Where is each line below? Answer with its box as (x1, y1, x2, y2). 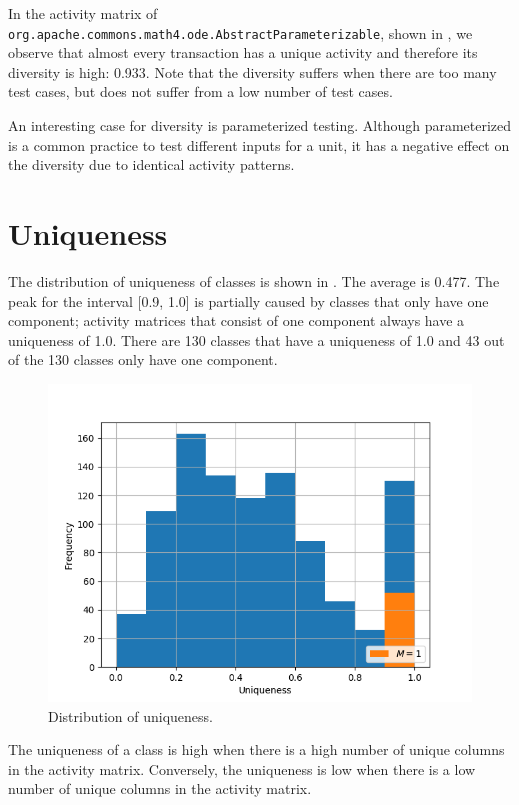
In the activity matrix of (8, 3, 158, 23)
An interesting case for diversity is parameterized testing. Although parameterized (8, 115, 512, 136)
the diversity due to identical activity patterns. (8, 154, 295, 175)
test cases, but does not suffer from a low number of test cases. (8, 81, 393, 102)
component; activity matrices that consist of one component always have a (8, 310, 465, 331)
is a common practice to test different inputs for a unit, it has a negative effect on (8, 134, 510, 155)
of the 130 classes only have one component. (8, 349, 278, 370)
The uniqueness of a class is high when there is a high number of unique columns (8, 739, 505, 760)
